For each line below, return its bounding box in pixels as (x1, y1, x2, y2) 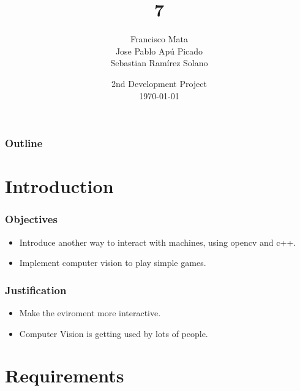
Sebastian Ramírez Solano (110, 56, 208, 69)
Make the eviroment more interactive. (19, 306, 161, 319)
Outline (5, 135, 43, 151)
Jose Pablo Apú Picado (115, 44, 203, 57)
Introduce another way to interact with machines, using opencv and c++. (19, 235, 296, 248)
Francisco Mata (130, 32, 189, 45)
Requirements (5, 363, 124, 388)
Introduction (5, 173, 114, 199)
